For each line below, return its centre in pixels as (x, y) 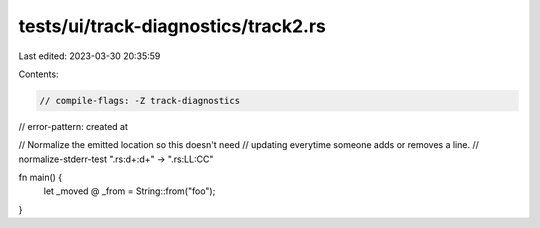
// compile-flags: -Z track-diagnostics (139, 100)
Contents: (38, 74)
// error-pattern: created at (73, 126)
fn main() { (40, 177)
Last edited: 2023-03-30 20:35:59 (89, 56)
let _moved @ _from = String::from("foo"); (129, 191)
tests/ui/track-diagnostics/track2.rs (172, 26)
